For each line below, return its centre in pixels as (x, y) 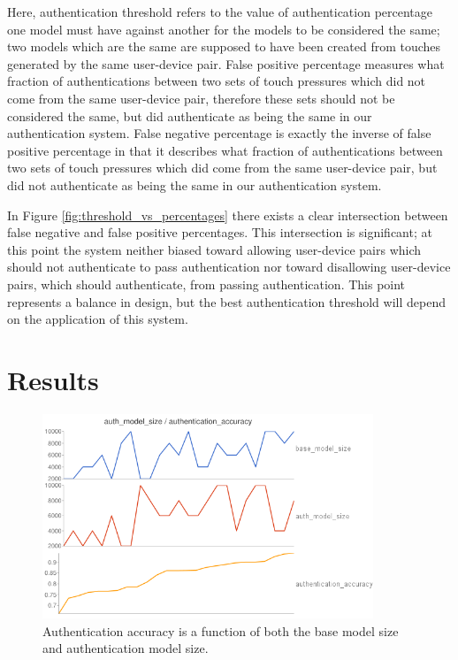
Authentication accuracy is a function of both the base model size (221, 630)
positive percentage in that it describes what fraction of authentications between (225, 150)
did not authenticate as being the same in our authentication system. (195, 184)
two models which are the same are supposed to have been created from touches (224, 46)
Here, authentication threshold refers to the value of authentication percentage (220, 12)
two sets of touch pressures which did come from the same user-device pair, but (222, 168)
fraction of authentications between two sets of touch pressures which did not (217, 81)
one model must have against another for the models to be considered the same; (224, 29)
